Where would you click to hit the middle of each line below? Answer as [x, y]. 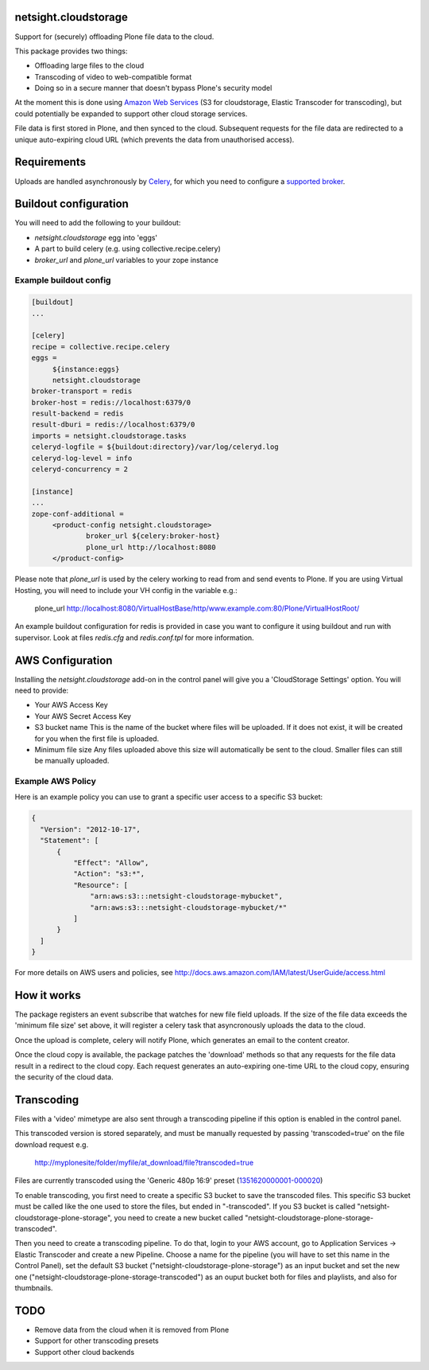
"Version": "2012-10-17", [90, 829]
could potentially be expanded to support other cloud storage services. [131, 113]
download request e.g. [52, 1144]
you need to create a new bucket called [179, 1217]
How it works [48, 995]
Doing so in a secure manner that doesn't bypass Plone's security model [153, 88]
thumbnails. [34, 1288]
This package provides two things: [71, 51]
